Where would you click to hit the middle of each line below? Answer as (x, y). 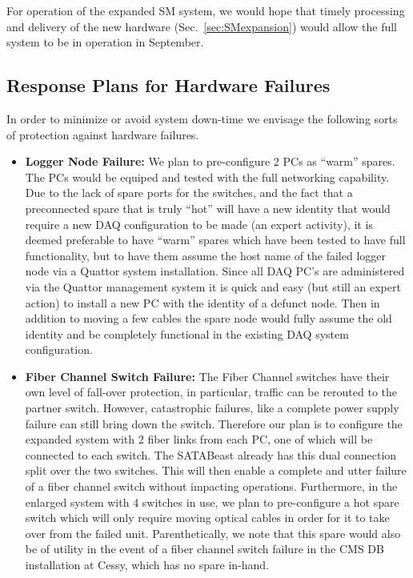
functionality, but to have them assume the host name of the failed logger (206, 255)
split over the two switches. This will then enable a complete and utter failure (216, 470)
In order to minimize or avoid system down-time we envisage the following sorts (202, 118)
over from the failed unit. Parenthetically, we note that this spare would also (213, 533)
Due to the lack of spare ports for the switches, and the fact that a (189, 193)
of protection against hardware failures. (103, 134)
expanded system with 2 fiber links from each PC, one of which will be (199, 439)
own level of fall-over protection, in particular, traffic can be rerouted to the (211, 392)
